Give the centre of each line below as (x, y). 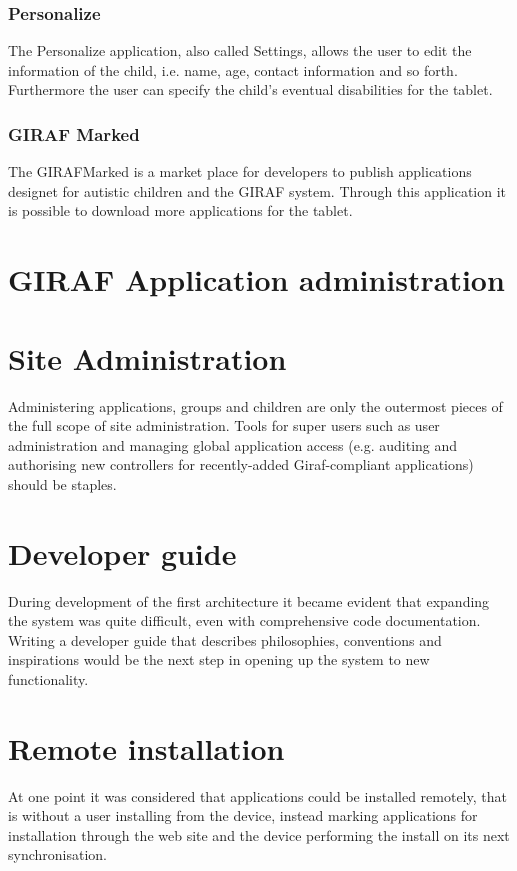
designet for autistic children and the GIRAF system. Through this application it (257, 190)
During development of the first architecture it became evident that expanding (249, 600)
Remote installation (146, 747)
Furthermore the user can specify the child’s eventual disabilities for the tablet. (250, 89)
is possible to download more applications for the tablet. (180, 210)
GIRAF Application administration (256, 279)
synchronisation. (57, 854)
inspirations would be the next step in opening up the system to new (219, 659)
